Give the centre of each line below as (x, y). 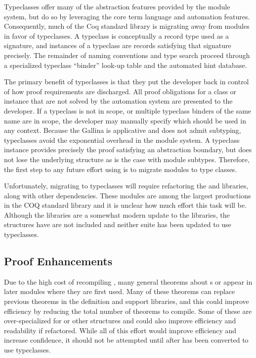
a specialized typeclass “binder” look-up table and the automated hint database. (126, 65)
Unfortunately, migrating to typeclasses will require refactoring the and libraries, (126, 186)
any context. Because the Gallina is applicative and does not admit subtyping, (123, 130)
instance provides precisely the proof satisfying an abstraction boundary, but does (128, 149)
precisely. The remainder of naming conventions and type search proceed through (127, 55)
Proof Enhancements (58, 261)
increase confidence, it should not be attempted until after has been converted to (126, 340)
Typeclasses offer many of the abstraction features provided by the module (117, 6)
